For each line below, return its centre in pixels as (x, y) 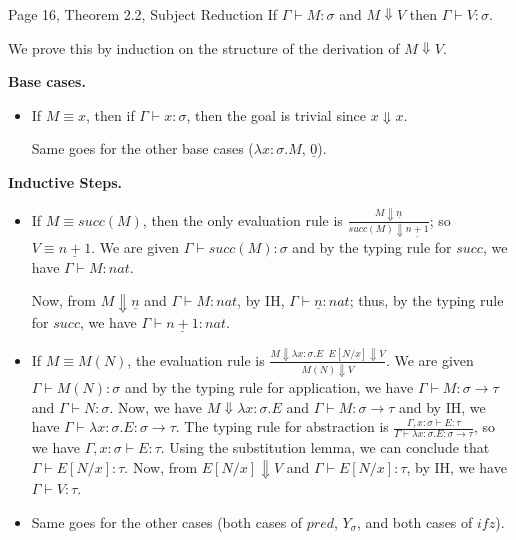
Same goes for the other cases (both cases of (167, 521)
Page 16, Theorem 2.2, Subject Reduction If (143, 14)
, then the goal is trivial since (276, 114)
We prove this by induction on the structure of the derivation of (204, 47)
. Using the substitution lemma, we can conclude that (325, 447)
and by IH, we (442, 406)
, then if (110, 114)
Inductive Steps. (65, 181)
